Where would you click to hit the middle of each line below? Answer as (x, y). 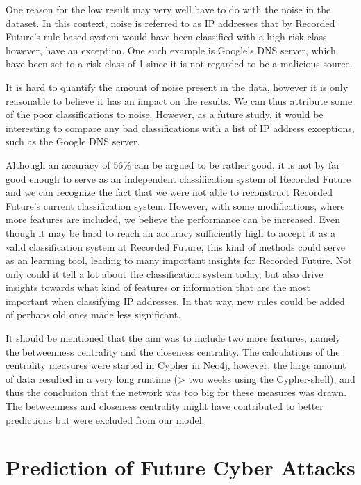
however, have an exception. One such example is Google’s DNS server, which (171, 50)
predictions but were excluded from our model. (105, 419)
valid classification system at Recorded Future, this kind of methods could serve (176, 246)
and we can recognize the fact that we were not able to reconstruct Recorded (169, 192)
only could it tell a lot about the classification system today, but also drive (165, 273)
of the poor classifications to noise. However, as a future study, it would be (165, 114)
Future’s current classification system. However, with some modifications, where (175, 205)
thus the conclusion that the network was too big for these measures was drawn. (176, 392)
